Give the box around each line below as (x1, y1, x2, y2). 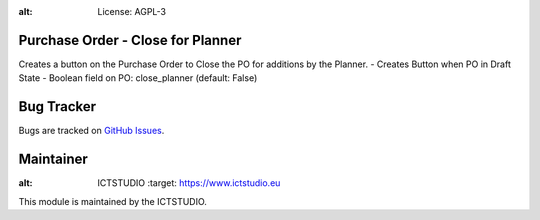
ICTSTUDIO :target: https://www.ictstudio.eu (97, 177, 281, 189)
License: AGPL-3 (97, 6, 167, 17)
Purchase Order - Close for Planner (18, 31, 242, 49)
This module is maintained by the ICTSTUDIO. (18, 195, 207, 207)
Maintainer (18, 151, 89, 168)
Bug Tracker (18, 98, 97, 115)
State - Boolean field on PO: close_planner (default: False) (18, 72, 258, 84)
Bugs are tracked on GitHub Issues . (18, 125, 165, 137)
